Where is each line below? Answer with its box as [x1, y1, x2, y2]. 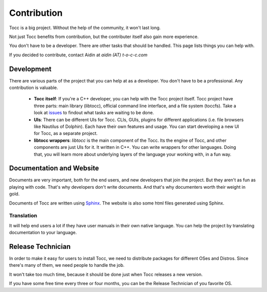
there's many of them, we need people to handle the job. [9, 262, 125, 268]
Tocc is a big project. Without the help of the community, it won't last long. [9, 25, 161, 31]
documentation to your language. [9, 230, 77, 236]
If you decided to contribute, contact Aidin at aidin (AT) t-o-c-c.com [9, 52, 148, 58]
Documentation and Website [9, 164, 99, 172]
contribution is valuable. [9, 84, 58, 91]
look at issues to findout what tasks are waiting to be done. [34, 110, 154, 116]
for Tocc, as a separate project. [34, 130, 98, 136]
